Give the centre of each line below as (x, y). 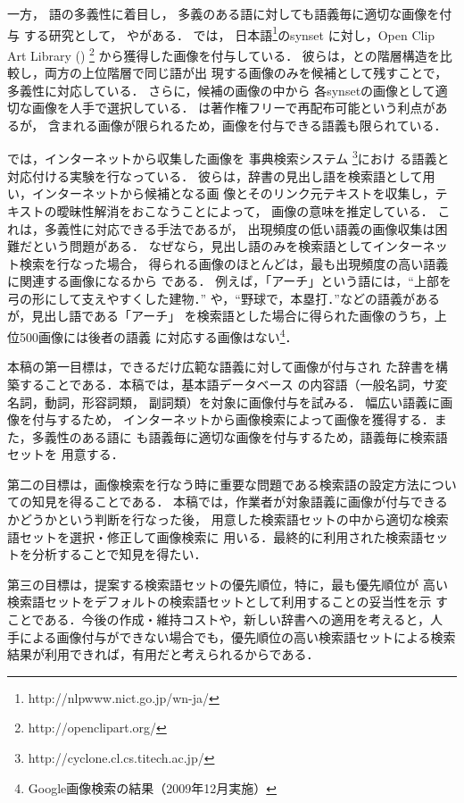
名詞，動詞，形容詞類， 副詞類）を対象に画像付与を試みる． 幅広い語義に (224, 401)
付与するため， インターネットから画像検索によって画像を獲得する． (233, 419)
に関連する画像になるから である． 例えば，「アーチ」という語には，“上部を (229, 281)
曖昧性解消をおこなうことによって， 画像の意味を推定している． (245, 210)
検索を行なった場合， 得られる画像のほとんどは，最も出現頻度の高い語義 (234, 263)
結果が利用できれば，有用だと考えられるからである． (163, 654)
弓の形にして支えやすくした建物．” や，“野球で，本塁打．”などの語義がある (224, 298)
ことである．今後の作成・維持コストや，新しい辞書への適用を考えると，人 (225, 619)
